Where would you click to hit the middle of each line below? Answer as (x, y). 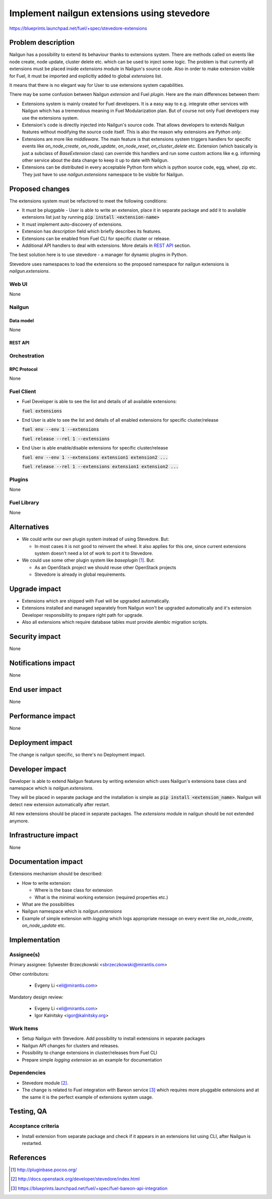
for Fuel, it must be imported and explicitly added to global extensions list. (86, 76)
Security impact (35, 637)
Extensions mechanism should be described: (56, 874)
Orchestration (27, 356)
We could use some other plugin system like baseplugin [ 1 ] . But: (88, 560)
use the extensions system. (50, 118)
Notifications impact (42, 663)
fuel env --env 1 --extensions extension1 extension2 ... (95, 457)
